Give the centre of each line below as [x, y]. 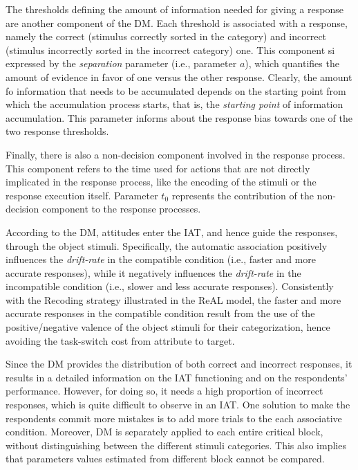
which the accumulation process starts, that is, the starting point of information [175, 104]
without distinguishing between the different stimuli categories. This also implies [176, 445]
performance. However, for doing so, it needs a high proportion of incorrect [164, 391]
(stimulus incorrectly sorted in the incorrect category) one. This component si [170, 49]
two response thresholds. [57, 131]
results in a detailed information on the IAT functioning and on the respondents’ [177, 377]
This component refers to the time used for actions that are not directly [158, 168]
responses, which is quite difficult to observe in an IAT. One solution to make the [178, 405]
